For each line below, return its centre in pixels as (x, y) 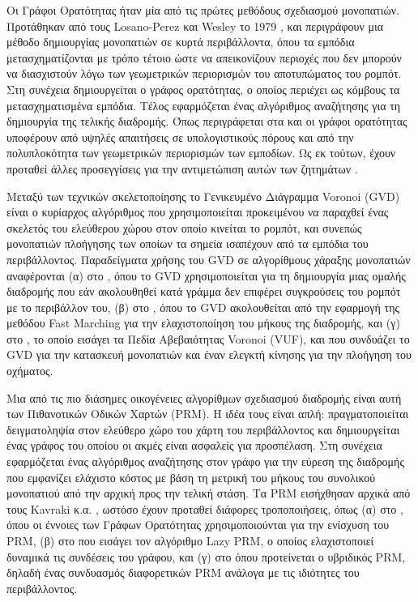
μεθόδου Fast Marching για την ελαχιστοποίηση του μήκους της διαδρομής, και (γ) (203, 323)
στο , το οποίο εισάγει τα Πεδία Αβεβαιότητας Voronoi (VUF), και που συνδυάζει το (208, 338)
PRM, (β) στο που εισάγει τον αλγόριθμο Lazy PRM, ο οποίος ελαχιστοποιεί (190, 540)
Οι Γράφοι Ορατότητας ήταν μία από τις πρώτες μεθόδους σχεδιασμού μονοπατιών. (203, 10)
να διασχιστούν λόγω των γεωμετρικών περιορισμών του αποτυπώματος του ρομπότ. (204, 73)
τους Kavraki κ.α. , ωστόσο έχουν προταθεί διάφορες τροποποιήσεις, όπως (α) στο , (205, 508)
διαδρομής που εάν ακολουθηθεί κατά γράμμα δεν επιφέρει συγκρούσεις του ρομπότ (204, 291)
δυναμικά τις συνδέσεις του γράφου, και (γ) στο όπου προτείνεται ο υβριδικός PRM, (206, 556)
